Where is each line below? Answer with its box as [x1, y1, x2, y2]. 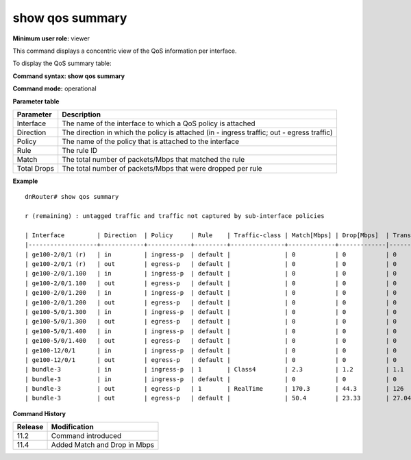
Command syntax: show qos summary [12, 72, 125, 80]
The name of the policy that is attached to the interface [62, 136, 240, 146]
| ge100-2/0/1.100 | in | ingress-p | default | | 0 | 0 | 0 [25, 269, 397, 278]
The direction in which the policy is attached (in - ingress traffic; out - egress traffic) [62, 128, 334, 137]
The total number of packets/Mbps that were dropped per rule [62, 163, 263, 173]
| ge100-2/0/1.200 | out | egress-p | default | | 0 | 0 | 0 [25, 298, 397, 306]
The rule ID [62, 145, 98, 155]
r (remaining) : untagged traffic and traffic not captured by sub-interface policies [25, 213, 325, 220]
